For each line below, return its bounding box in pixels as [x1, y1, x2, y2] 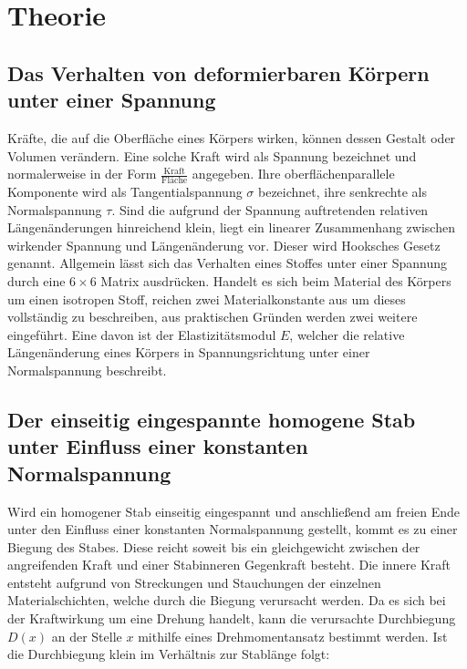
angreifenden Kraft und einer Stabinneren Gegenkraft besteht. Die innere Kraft [7, 555, 451, 574]
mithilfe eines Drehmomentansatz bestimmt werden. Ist [138, 626, 448, 645]
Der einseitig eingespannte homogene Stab [7, 405, 416, 433]
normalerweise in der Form [7, 164, 157, 183]
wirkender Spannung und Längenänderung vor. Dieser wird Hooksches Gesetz [7, 235, 441, 254]
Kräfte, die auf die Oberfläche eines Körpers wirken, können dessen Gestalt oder [7, 128, 456, 147]
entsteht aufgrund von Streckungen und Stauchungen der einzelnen [7, 572, 381, 592]
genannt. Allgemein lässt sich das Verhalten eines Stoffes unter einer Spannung [7, 253, 448, 273]
